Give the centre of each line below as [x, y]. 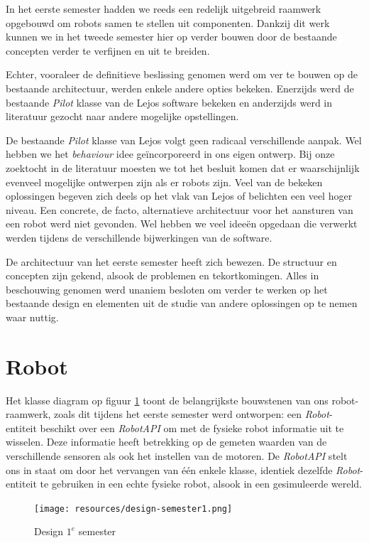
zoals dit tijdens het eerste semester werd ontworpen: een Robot [192, 414]
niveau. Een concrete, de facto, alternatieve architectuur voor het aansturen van [180, 209]
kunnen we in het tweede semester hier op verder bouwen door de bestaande [171, 37]
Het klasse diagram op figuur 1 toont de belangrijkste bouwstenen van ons [167, 400]
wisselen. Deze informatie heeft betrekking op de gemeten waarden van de [166, 442]
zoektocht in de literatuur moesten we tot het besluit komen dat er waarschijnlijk [183, 167]
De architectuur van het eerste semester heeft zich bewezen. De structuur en [171, 261]
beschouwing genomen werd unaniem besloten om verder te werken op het [167, 289]
